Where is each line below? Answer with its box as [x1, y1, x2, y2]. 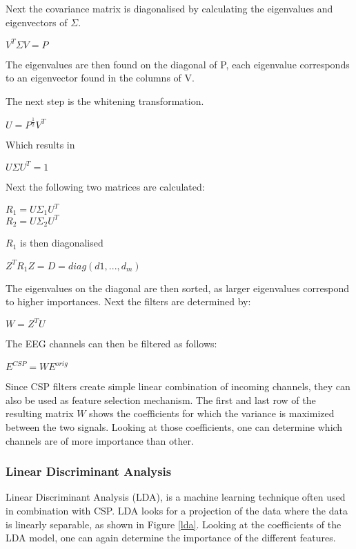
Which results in [6, 137, 75, 151]
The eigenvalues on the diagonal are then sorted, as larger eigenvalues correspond [6, 280, 349, 295]
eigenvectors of [6, 15, 68, 29]
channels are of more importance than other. [6, 433, 194, 447]
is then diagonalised [19, 235, 103, 250]
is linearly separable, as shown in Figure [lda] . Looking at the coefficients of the [6, 517, 342, 531]
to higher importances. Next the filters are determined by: [6, 294, 251, 309]
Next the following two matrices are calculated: [6, 179, 205, 193]
